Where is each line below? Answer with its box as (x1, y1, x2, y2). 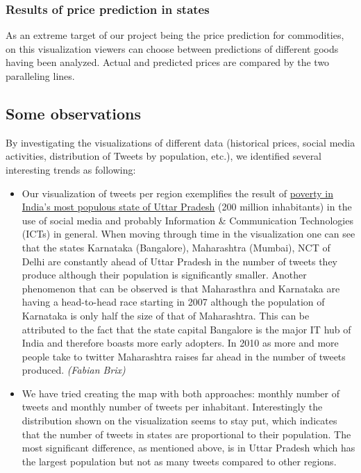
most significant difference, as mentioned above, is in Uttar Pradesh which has (22, 440, 355, 455)
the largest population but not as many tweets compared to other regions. (22, 454, 337, 468)
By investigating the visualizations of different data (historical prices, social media (6, 135, 355, 149)
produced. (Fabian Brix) (22, 363, 126, 377)
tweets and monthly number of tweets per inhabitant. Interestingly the (22, 399, 323, 414)
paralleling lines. (6, 69, 75, 83)
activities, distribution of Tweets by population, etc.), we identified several (6, 149, 322, 163)
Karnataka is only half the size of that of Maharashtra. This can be (22, 308, 310, 322)
